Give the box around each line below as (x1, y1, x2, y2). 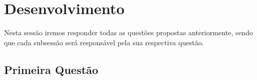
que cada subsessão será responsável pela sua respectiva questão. (4, 37, 204, 47)
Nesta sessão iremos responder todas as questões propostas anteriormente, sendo (4, 27, 253, 38)
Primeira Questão (4, 61, 99, 77)
